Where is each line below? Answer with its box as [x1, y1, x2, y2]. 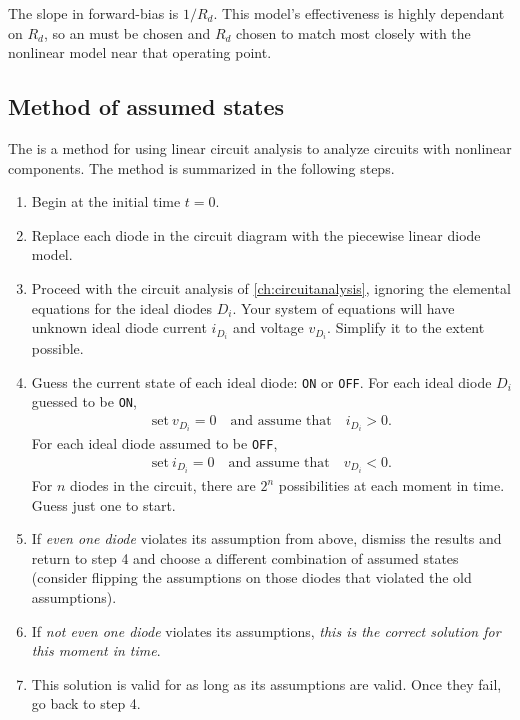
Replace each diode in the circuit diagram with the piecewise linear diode [31, 224, 481, 245]
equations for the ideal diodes [31, 297, 213, 318]
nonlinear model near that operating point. [8, 42, 272, 63]
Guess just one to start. [31, 494, 176, 515]
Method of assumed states [8, 91, 285, 122]
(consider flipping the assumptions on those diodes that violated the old [31, 567, 472, 588]
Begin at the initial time [31, 191, 181, 212]
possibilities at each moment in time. [278, 475, 505, 496]
